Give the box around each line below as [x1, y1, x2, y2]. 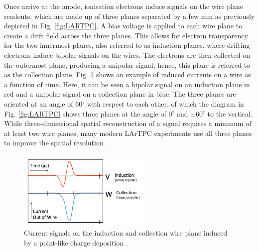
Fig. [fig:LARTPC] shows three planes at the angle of [4, 108, 166, 119]
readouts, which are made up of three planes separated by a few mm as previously [4, 10, 255, 21]
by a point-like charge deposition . [24, 238, 128, 248]
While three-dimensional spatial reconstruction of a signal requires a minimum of [4, 118, 252, 128]
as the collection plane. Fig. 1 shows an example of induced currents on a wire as [4, 69, 251, 80]
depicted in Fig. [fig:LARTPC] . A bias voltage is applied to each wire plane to [4, 20, 243, 31]
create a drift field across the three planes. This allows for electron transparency [4, 30, 248, 40]
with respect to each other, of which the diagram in [87, 98, 244, 109]
